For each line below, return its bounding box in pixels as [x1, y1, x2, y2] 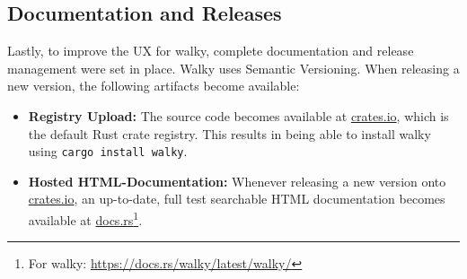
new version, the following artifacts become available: [7, 76, 300, 95]
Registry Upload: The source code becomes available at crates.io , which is [28, 106, 449, 125]
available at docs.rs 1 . [28, 208, 143, 229]
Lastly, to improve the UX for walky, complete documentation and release [7, 41, 414, 60]
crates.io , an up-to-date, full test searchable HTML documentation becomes [28, 189, 445, 208]
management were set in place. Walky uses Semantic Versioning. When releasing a [7, 58, 460, 77]
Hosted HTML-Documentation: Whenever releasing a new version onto [28, 171, 446, 190]
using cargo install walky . [28, 142, 188, 161]
